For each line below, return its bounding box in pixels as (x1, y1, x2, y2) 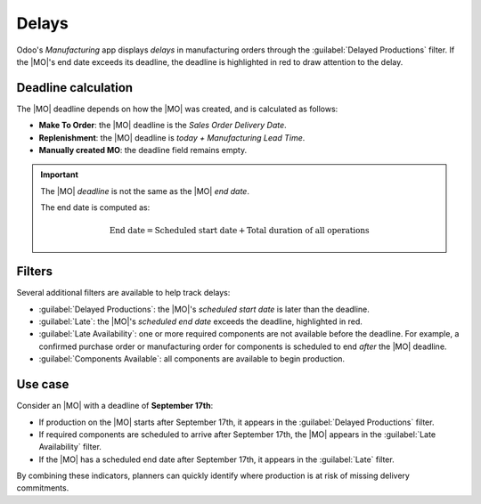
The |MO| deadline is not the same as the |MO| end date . (40, 185, 249, 196)
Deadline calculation (16, 80, 134, 95)
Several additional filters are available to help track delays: (16, 288, 231, 298)
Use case (16, 377, 69, 392)
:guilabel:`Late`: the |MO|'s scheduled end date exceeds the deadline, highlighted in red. (38, 316, 363, 327)
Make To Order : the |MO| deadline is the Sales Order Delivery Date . (38, 120, 287, 131)
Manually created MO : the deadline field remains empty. (38, 145, 248, 156)
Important (40, 169, 79, 180)
